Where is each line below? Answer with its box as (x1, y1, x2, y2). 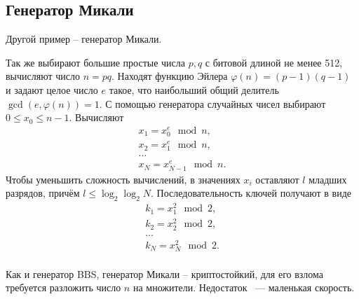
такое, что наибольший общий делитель (109, 82, 279, 97)
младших (309, 172, 347, 186)
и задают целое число (6, 82, 98, 97)
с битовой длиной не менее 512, (205, 55, 343, 69)
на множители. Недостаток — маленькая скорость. (133, 280, 355, 295)
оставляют (255, 172, 299, 186)
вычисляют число (6, 69, 80, 83)
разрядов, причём (6, 186, 80, 200)
